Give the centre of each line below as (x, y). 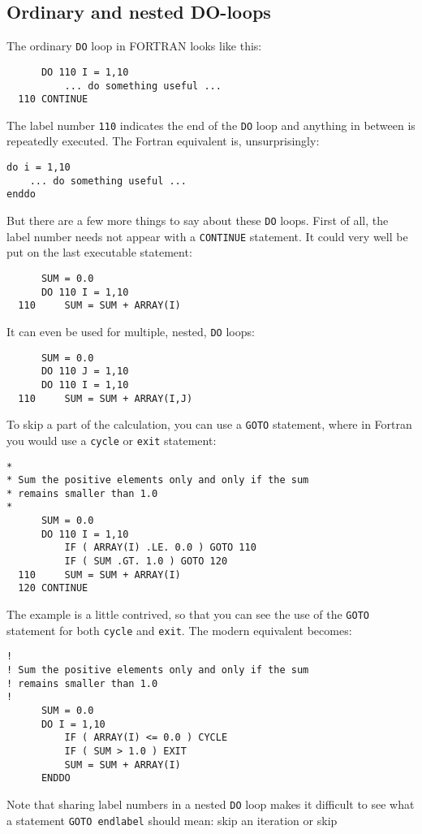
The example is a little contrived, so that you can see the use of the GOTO (188, 614)
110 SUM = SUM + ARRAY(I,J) (105, 398)
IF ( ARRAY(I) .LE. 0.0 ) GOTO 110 (160, 548)
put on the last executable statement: (99, 252)
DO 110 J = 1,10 (85, 372)
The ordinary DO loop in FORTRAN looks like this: (134, 46)
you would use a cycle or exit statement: (112, 440)
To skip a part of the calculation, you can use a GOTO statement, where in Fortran (209, 424)
